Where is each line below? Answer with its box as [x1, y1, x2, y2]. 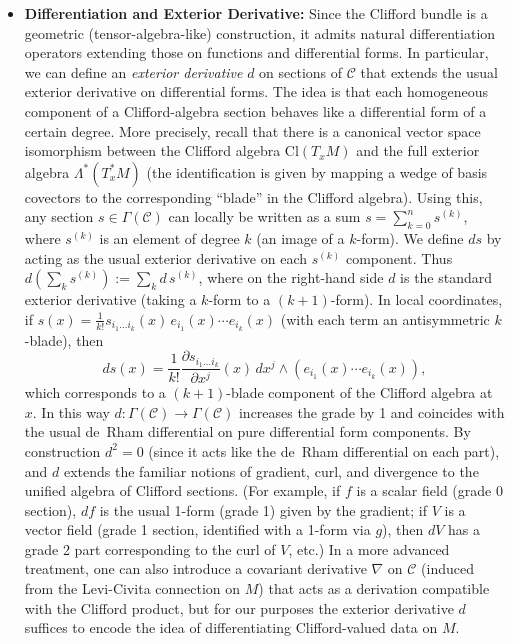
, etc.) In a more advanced [288, 538, 450, 559]
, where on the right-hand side [198, 267, 384, 288]
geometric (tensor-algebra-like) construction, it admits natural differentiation [24, 22, 496, 43]
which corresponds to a [24, 382, 166, 403]
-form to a [208, 289, 271, 310]
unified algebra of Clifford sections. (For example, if [24, 480, 341, 501]
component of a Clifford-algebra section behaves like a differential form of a [24, 100, 487, 121]
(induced [421, 558, 475, 579]
